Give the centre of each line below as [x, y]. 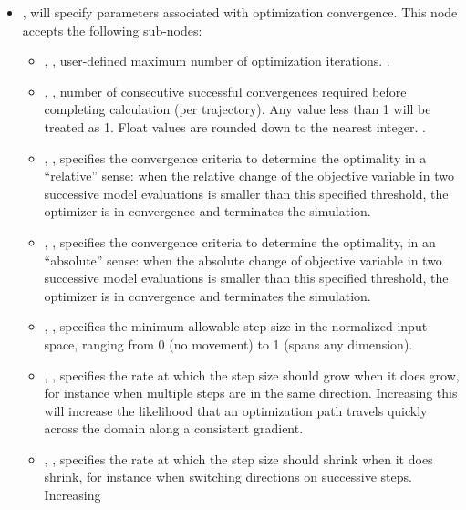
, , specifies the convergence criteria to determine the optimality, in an [240, 241]
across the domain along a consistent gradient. [174, 428]
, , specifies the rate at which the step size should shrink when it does [238, 458]
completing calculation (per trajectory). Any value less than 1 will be [238, 109]
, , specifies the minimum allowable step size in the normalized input [236, 326]
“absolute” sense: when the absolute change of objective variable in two [243, 260]
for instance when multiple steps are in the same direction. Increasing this [251, 393]
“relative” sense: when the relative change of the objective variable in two [249, 176]
